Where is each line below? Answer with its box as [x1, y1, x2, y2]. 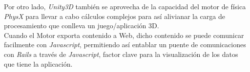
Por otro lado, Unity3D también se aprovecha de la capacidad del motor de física [4, 1, 246, 11]
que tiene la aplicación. [4, 58, 73, 69]
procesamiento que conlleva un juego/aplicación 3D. [4, 20, 159, 31]
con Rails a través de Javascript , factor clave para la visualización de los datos [4, 49, 238, 59]
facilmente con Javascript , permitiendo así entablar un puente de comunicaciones [4, 39, 246, 50]
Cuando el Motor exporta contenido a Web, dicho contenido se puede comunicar [4, 30, 244, 40]
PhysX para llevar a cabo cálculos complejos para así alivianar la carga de [4, 11, 225, 21]
